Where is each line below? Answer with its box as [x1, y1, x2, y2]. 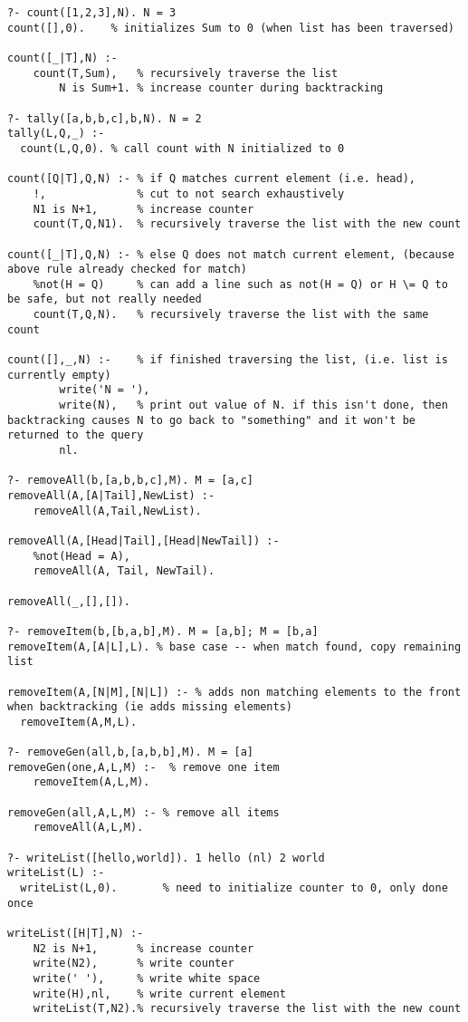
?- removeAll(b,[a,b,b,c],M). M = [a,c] [7, 474, 254, 487]
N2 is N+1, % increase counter [33, 941, 254, 955]
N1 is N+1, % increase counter [33, 202, 254, 216]
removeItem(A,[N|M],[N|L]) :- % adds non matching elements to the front [7, 685, 462, 699]
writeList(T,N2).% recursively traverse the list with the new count [33, 1002, 462, 1016]
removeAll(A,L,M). [33, 821, 144, 834]
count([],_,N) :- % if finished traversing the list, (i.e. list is [7, 353, 448, 367]
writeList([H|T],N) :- [7, 927, 144, 940]
